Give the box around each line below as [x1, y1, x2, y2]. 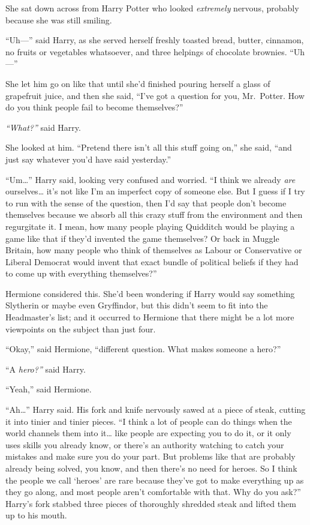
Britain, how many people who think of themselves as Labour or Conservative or [5, 244, 302, 256]
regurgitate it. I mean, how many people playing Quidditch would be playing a [5, 220, 295, 232]
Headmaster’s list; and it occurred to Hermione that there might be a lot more [5, 311, 294, 323]
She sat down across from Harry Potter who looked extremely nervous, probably [5, 2, 299, 14]
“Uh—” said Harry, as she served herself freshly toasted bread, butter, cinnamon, [5, 34, 304, 46]
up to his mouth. [5, 509, 67, 521]
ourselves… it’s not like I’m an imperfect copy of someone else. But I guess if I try [5, 185, 305, 197]
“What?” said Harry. [5, 121, 81, 133]
